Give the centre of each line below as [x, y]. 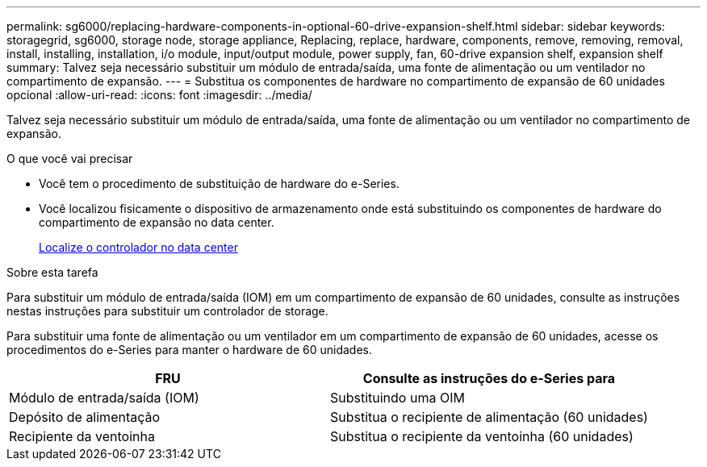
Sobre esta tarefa [52, 272]
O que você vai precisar [70, 158]
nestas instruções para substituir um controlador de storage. [167, 311]
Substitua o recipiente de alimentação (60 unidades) [489, 417]
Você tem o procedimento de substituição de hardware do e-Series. [219, 183]
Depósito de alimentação [85, 417]
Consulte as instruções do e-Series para [489, 378]
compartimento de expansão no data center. [157, 222]
